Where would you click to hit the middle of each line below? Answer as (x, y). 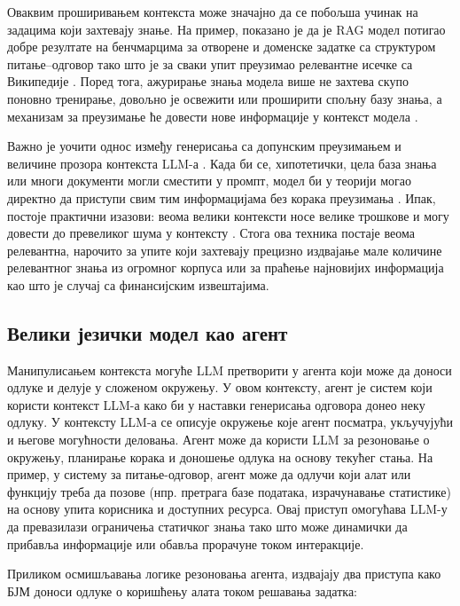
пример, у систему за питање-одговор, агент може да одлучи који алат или (209, 474)
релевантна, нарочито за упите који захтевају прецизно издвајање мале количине (225, 250)
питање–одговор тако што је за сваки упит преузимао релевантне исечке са (210, 63)
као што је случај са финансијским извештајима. (138, 284)
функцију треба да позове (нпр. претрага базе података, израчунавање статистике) (229, 491)
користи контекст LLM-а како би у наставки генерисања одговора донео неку (216, 404)
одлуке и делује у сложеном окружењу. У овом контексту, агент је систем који (220, 387)
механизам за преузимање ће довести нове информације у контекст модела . (213, 116)
